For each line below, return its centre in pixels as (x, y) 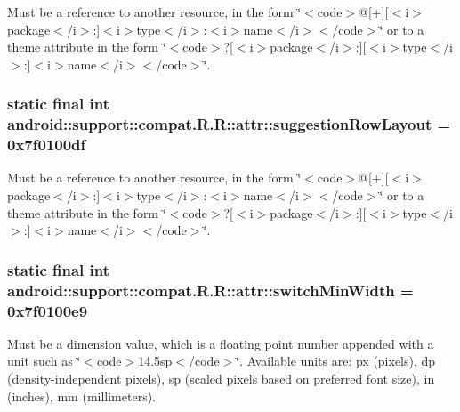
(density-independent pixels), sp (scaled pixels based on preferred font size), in (221, 379)
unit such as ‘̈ (44, 361)
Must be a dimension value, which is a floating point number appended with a (221, 343)
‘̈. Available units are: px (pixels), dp (336, 361)
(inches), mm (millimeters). (82, 396)
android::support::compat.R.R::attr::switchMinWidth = (210, 290)
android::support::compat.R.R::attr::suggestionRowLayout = (229, 124)
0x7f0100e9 (48, 310)
